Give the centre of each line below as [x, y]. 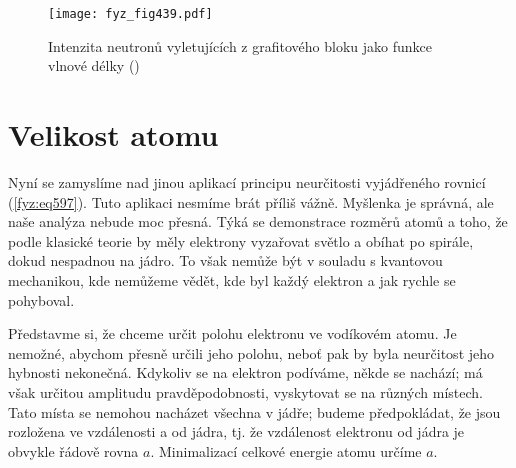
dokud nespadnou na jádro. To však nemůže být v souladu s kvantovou [225, 260]
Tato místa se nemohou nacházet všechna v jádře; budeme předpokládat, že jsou [254, 411]
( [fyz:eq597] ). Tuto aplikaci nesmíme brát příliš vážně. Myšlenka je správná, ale [251, 201]
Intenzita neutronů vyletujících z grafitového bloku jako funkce [240, 45]
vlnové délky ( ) [94, 65]
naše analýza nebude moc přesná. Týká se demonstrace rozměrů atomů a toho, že [258, 221]
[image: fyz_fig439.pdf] [130, 14]
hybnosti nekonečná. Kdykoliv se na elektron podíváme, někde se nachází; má [245, 372]
